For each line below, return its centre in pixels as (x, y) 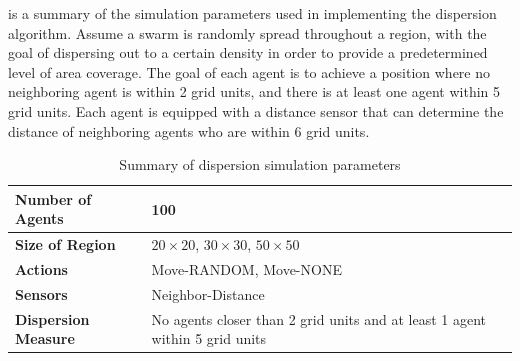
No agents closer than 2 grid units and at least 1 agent (318, 318)
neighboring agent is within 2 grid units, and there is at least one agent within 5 (254, 91)
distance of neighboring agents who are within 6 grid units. (189, 130)
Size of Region (65, 244)
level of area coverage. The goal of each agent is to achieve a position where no (249, 71)
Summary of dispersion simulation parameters (260, 164)
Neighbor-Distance (208, 293)
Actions (41, 269)
